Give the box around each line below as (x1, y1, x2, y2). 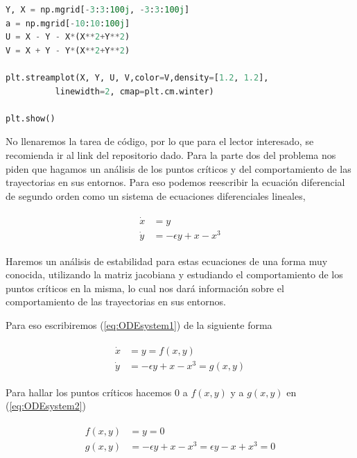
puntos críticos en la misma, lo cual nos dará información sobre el (6, 280, 284, 295)
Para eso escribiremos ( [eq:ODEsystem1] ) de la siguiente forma (6, 318, 272, 332)
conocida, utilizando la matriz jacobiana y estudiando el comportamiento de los (6, 267, 343, 282)
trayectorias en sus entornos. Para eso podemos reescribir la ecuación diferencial (6, 175, 345, 189)
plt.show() (6, 113, 55, 124)
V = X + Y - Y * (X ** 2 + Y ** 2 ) (6, 45, 130, 56)
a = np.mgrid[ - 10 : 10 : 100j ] (6, 18, 130, 28)
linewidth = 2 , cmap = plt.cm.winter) (55, 86, 214, 96)
